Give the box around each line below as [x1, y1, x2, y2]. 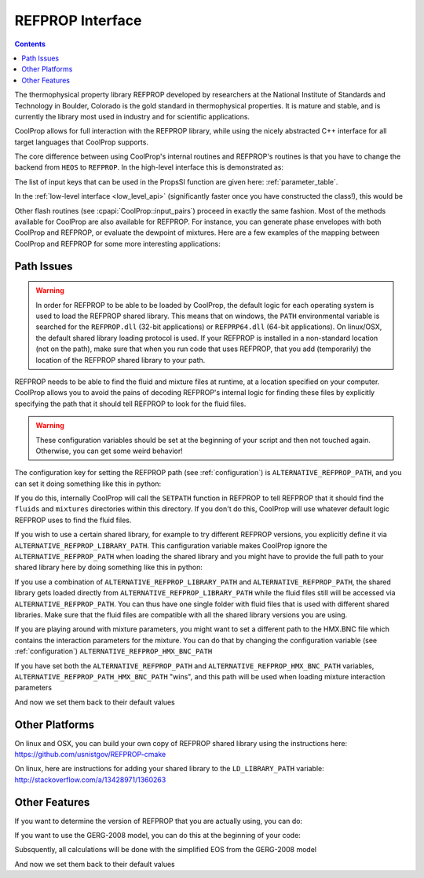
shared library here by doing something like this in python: [14, 562, 203, 573]
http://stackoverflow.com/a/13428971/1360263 [14, 774, 166, 785]
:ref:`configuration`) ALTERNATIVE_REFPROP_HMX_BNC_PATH [14, 646, 213, 656]
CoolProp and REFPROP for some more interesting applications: [14, 239, 221, 248]
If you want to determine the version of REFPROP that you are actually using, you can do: [14, 816, 302, 825]
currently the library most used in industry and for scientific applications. [14, 112, 250, 121]
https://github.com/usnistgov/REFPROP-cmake [14, 750, 166, 759]
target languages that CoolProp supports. [14, 137, 149, 147]
